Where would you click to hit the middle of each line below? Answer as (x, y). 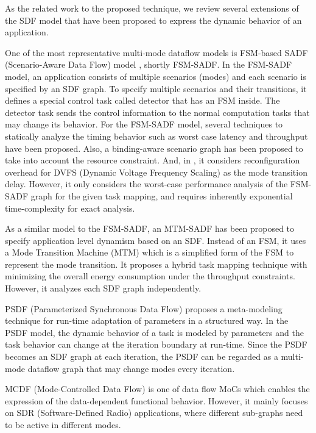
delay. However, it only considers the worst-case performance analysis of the (146, 184)
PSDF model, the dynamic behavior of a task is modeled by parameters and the (154, 332)
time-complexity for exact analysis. (70, 208)
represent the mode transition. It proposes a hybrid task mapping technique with (156, 264)
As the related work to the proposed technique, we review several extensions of (152, 8)
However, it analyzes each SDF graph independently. (103, 288)
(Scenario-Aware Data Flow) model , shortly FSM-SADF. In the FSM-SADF (149, 64)
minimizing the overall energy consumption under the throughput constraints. (150, 276)
